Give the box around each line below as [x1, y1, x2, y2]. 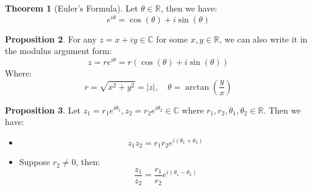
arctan [185, 83, 210, 92]
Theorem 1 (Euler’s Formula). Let [5, 2, 138, 14]
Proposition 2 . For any [5, 32, 97, 45]
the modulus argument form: [5, 44, 112, 57]
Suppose [19, 155, 51, 168]
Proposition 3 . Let [5, 103, 81, 116]
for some [156, 32, 188, 45]
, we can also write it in [219, 32, 308, 45]
